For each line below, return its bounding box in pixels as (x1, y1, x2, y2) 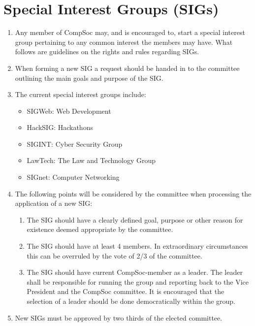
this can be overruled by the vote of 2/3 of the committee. (27, 250, 202, 261)
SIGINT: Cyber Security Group (27, 138, 123, 149)
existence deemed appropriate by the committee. (27, 224, 173, 234)
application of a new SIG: (15, 198, 93, 208)
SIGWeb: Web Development (27, 105, 111, 116)
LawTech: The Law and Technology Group (27, 155, 156, 165)
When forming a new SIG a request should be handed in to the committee (15, 63, 240, 73)
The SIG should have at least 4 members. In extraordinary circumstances (27, 241, 248, 251)
